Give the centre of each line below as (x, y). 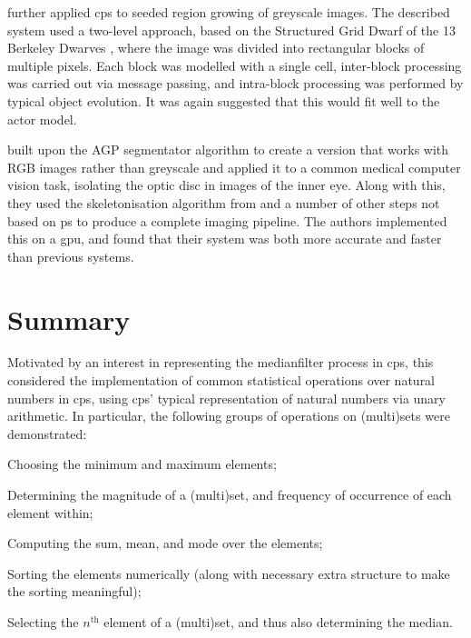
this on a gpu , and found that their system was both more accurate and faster (225, 239)
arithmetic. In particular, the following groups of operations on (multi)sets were (229, 416)
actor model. (42, 119)
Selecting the (43, 621)
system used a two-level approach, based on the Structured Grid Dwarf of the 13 (231, 30)
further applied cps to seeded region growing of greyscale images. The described (229, 12)
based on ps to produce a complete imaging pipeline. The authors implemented (227, 220)
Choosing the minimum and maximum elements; (142, 464)
